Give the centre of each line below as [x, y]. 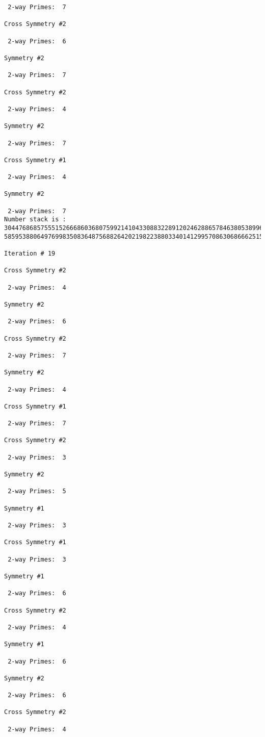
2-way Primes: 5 [37, 491]
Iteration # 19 [30, 254]
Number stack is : [35, 220]
